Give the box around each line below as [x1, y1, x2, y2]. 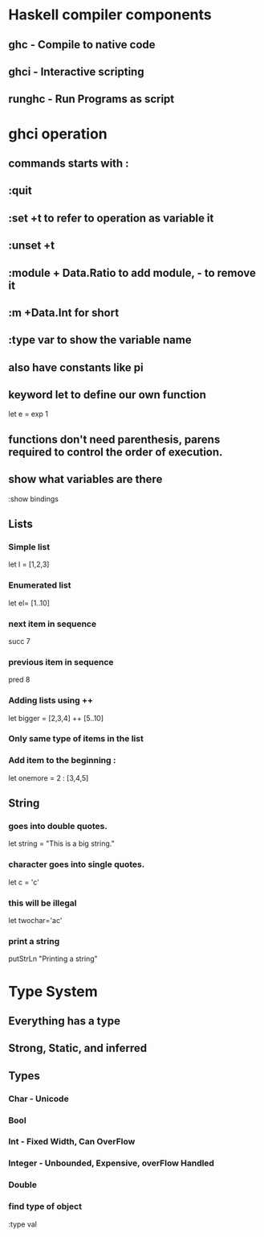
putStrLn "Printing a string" [8, 954, 98, 963]
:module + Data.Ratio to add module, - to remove [8, 266, 257, 279]
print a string [8, 935, 60, 946]
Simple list [8, 542, 51, 552]
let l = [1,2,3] [8, 559, 50, 569]
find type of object [8, 1201, 83, 1212]
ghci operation [8, 125, 108, 142]
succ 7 [8, 636, 30, 645]
